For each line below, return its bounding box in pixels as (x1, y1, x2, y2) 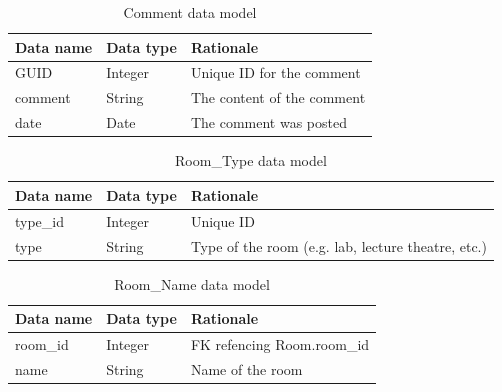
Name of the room (190, 358, 303, 379)
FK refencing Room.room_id (190, 334, 370, 355)
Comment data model (123, 2, 257, 22)
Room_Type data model (175, 150, 327, 171)
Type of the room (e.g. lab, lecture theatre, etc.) (190, 235, 487, 256)
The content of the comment (190, 87, 366, 108)
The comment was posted (190, 112, 347, 133)
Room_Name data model (114, 273, 270, 294)
